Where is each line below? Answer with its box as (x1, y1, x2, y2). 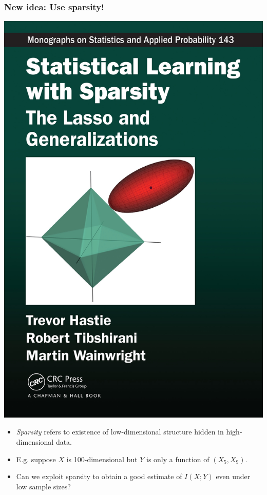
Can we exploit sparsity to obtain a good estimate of (16, 471, 182, 482)
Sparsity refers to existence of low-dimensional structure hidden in (16, 426, 224, 437)
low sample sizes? (16, 481, 71, 491)
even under (216, 471, 251, 482)
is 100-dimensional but (66, 453, 138, 464)
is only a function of (146, 453, 209, 464)
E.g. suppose (16, 453, 56, 464)
